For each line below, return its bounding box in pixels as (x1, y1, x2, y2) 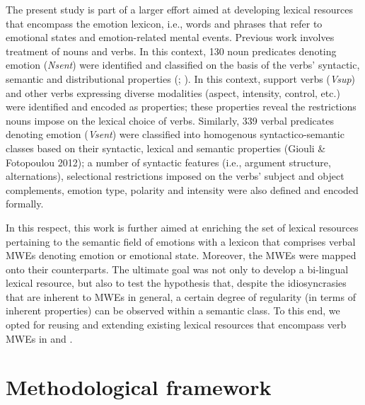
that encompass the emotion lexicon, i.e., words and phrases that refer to (6, 16, 323, 30)
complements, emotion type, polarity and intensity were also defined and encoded (6, 182, 359, 197)
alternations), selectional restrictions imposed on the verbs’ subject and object (6, 169, 344, 183)
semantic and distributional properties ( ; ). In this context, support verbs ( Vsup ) (6, 71, 356, 86)
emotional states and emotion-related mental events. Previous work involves (6, 30, 335, 45)
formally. (6, 196, 44, 211)
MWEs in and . (6, 331, 73, 346)
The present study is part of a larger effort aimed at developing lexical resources (6, 2, 354, 16)
